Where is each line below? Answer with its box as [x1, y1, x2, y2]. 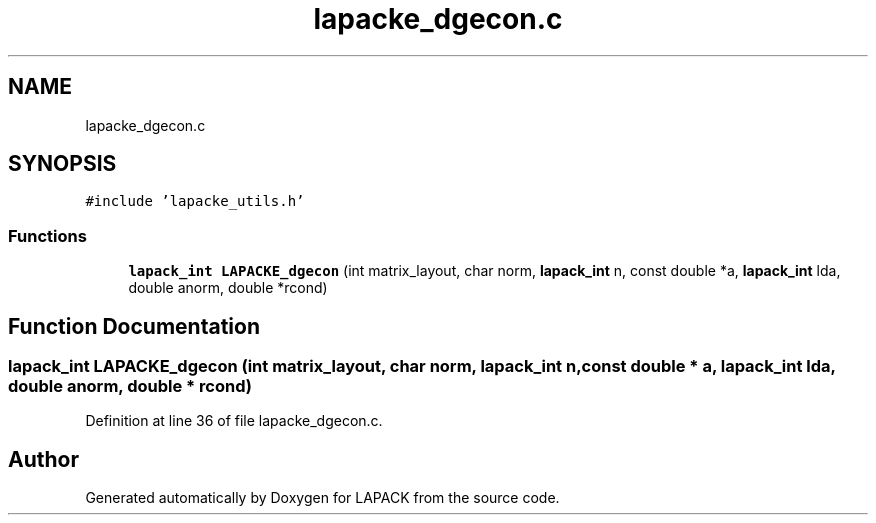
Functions [8, 225, 87, 246]
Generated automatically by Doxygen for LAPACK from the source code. [85, 489, 560, 507]
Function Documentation [8, 313, 260, 339]
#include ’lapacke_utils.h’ [85, 193, 305, 210]
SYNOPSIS [8, 151, 117, 177]
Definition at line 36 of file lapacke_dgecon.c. [85, 412, 383, 430]
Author [8, 446, 79, 472]
